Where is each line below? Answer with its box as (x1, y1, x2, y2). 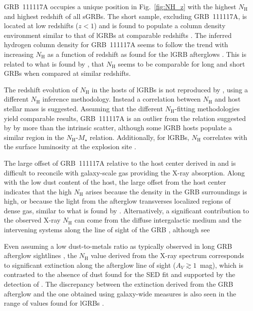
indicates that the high (4, 186, 72, 196)
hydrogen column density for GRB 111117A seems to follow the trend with (4, 39, 228, 50)
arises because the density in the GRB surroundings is (86, 186, 247, 196)
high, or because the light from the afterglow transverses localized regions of (4, 196, 231, 206)
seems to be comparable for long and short (118, 58, 245, 69)
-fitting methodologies (174, 103, 240, 113)
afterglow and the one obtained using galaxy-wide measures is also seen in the (4, 288, 236, 298)
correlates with (203, 132, 248, 142)
